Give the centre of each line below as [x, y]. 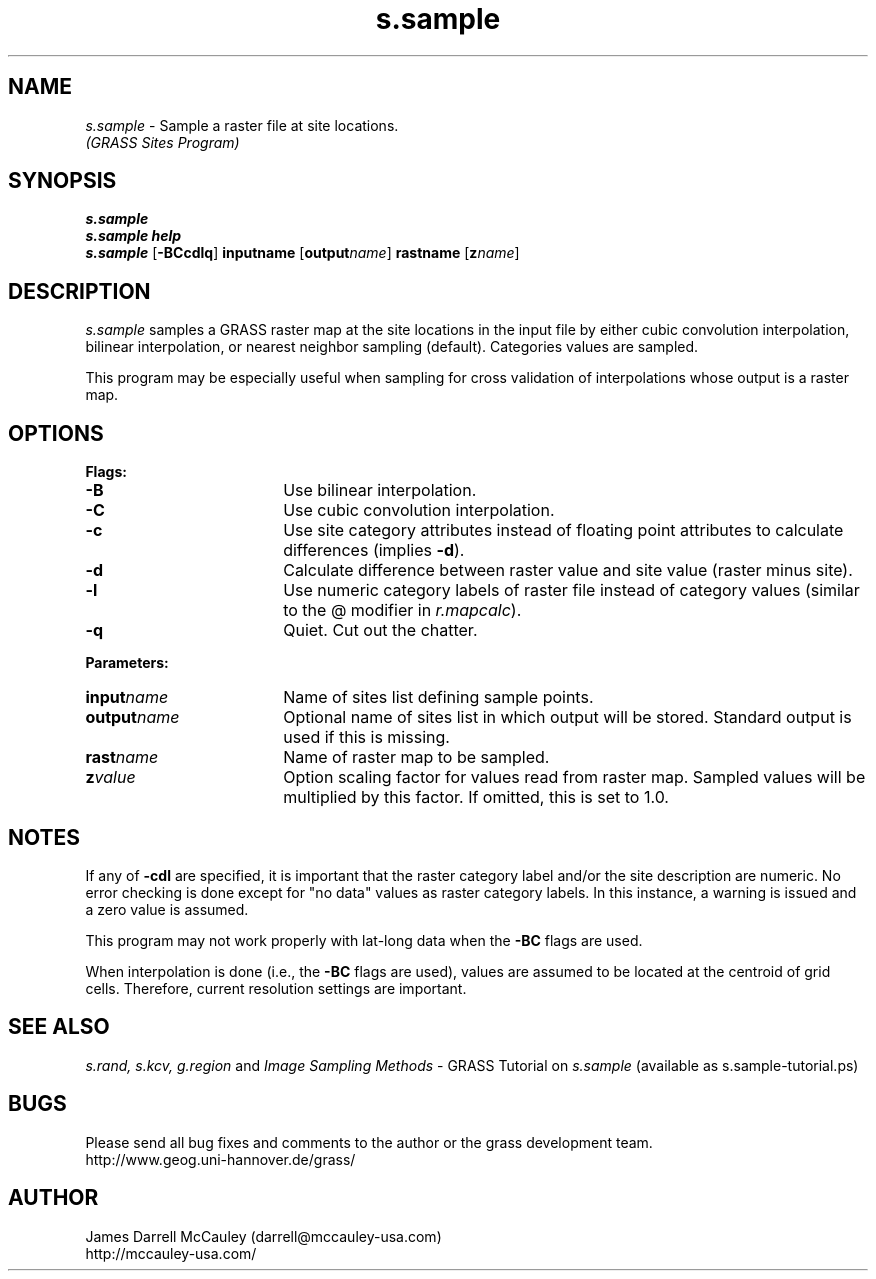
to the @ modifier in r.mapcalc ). [402, 610]
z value [110, 777]
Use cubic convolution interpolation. [419, 510]
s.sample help [133, 236]
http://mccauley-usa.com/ [171, 1253]
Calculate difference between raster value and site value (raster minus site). [568, 570]
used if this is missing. [366, 737]
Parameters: [127, 663]
